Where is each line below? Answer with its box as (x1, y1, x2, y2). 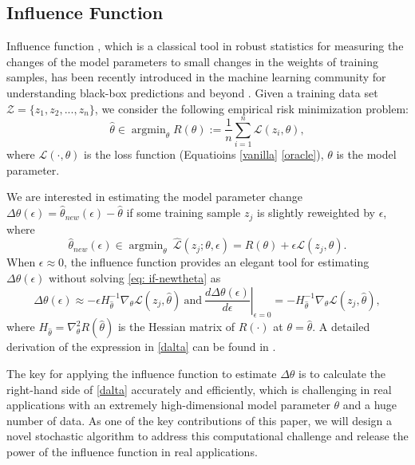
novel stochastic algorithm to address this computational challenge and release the (6, 428, 409, 444)
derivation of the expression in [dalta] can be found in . (6, 338, 276, 355)
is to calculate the (298, 365, 385, 381)
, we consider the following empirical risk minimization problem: (94, 100, 409, 116)
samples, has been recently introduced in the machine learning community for (6, 69, 386, 85)
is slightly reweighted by (257, 204, 375, 221)
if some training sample (126, 204, 241, 221)
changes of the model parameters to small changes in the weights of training (6, 53, 378, 69)
